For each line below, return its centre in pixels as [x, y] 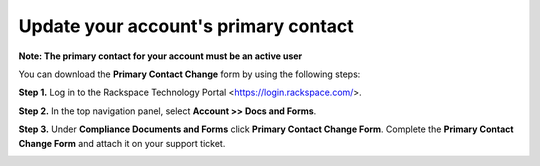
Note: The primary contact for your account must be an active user [160, 56]
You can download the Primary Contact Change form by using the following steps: [189, 74]
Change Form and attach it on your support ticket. [122, 143]
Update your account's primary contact [186, 26]
